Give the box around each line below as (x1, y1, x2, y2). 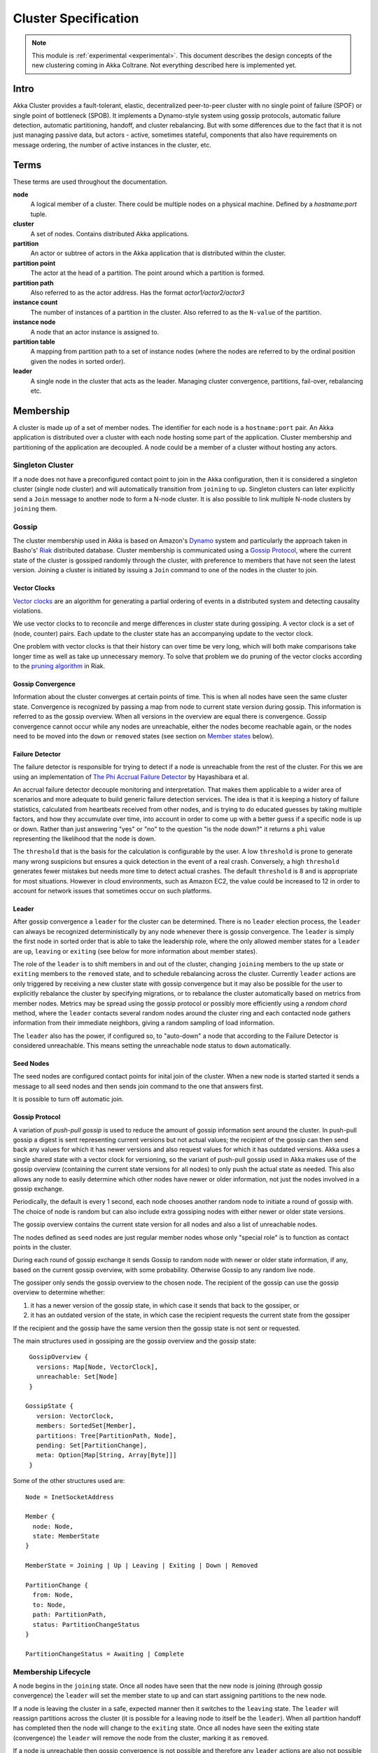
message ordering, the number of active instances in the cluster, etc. (13, 140, 211, 149)
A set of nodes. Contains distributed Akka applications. (30, 229, 189, 238)
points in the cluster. (13, 1243, 72, 1251)
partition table (13, 337, 55, 346)
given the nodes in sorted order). (30, 357, 126, 365)
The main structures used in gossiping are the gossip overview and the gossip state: (13, 1336, 257, 1346)
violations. (13, 607, 43, 615)
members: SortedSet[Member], (36, 1422, 136, 1430)
